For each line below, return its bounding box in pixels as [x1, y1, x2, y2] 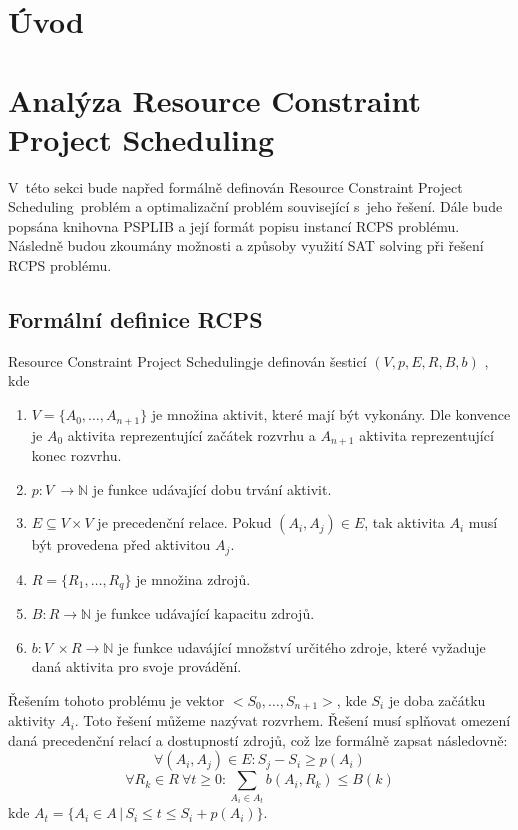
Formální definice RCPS [8, 304, 263, 335]
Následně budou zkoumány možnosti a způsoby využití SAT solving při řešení [8, 235, 484, 256]
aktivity [8, 710, 56, 731]
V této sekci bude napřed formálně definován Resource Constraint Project [8, 176, 463, 197]
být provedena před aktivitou [31, 534, 211, 555]
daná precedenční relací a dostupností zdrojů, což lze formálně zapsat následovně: [8, 729, 508, 750]
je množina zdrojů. [136, 568, 251, 589]
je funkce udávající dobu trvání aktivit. [92, 478, 332, 499]
